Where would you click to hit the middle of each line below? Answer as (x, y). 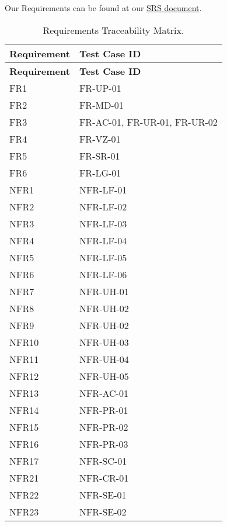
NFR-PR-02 (104, 427)
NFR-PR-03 (104, 444)
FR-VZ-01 (100, 139)
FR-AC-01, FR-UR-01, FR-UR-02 (148, 122)
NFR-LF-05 (103, 257)
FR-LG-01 (100, 172)
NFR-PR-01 (104, 410)
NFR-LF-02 (103, 206)
